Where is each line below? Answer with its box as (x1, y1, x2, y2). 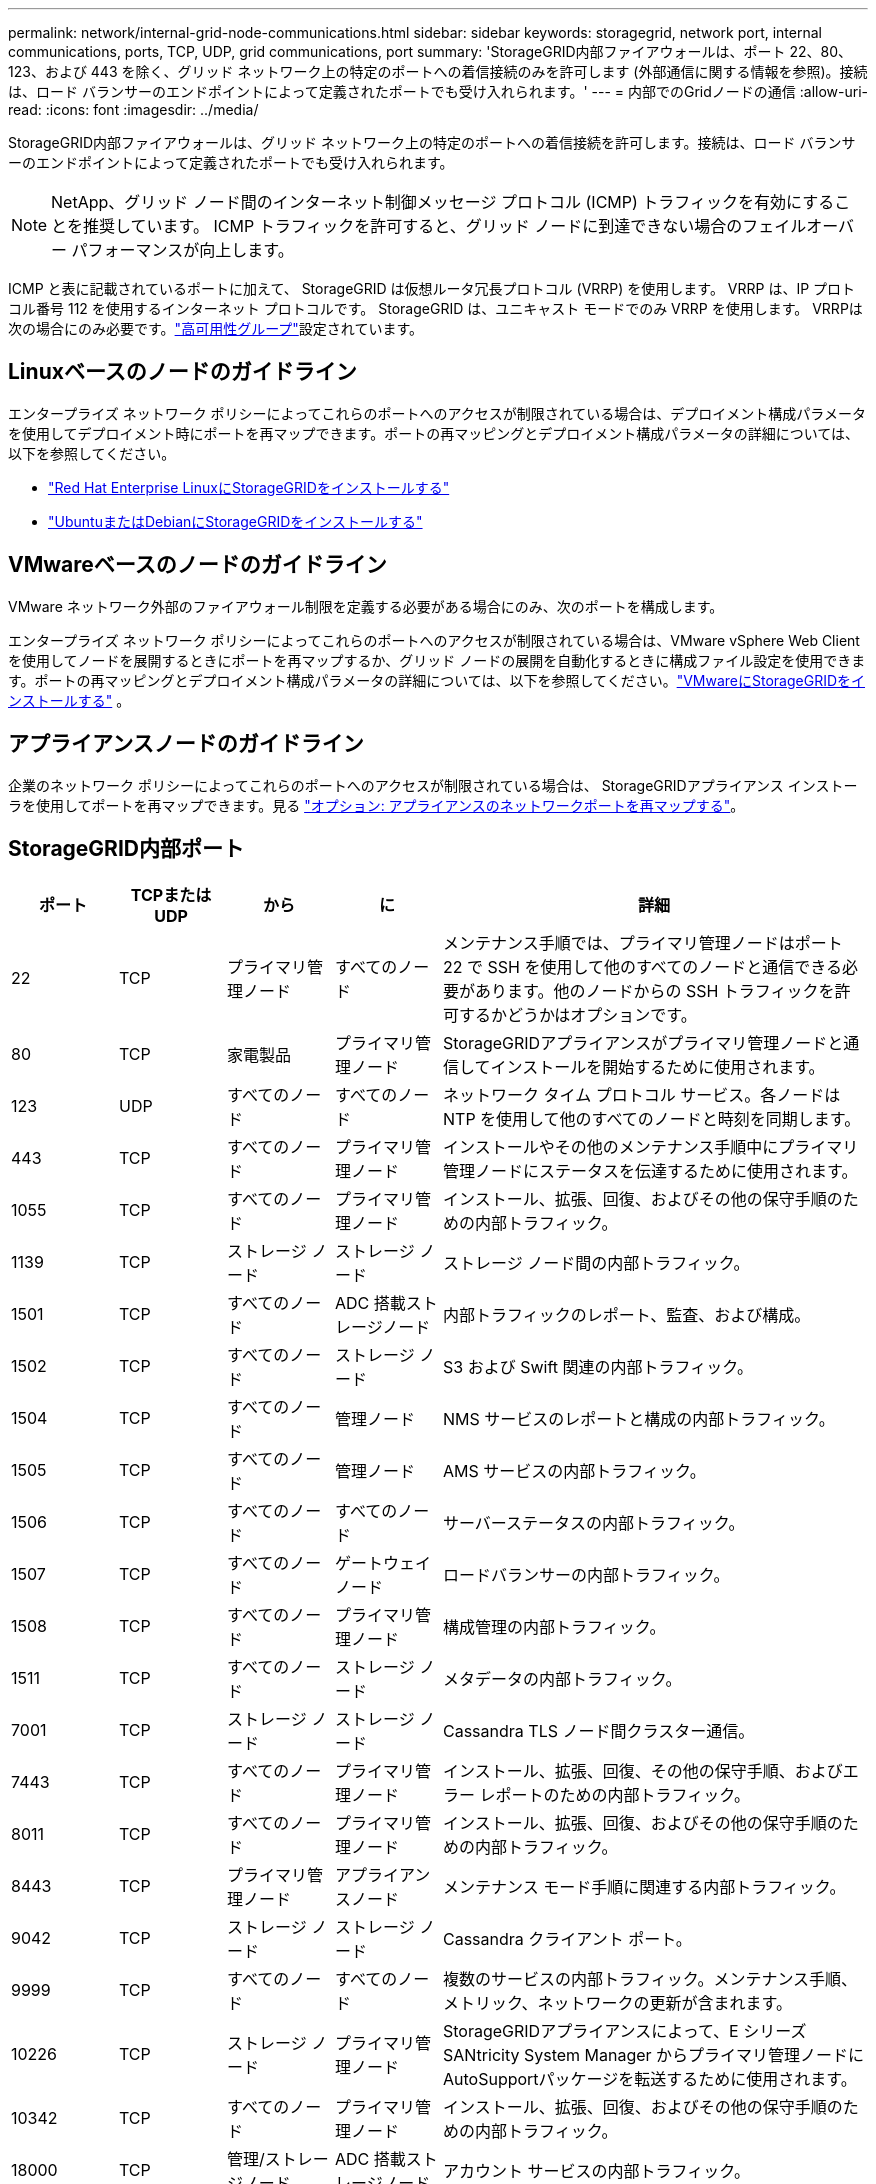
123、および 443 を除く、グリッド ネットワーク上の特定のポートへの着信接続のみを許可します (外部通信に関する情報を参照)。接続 (8, 63, 868, 80)
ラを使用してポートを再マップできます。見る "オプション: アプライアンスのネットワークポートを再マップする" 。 (8, 796, 745, 814)
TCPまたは (130, 885, 212, 906)
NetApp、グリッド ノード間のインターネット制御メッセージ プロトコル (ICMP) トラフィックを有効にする (51, 192, 835, 212)
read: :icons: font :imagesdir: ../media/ (8, 101, 259, 118)
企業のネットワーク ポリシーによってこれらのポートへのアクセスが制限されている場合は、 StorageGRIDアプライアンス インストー (8, 776, 858, 794)
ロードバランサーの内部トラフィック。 (443, 1565, 730, 1586)
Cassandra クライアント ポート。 (443, 1929, 692, 1950)
